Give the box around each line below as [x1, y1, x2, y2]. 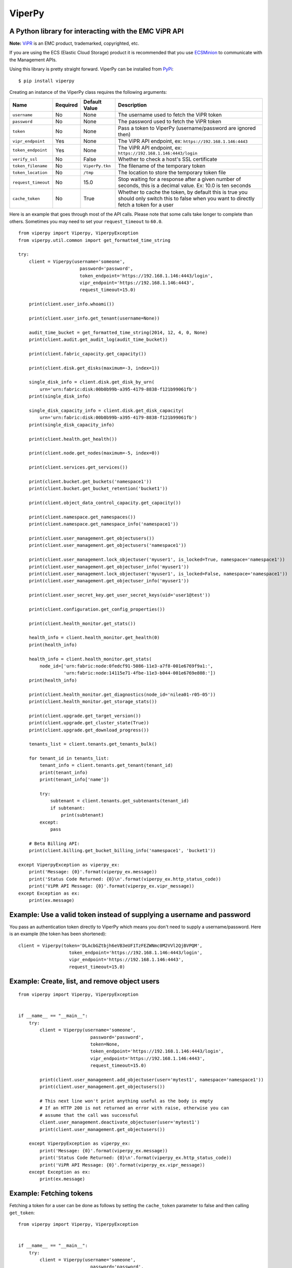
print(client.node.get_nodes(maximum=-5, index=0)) [28, 450, 160, 456]
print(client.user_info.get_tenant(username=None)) [28, 315, 160, 321]
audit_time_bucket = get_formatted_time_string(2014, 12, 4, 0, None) [28, 330, 208, 335]
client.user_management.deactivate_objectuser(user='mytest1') [39, 1119, 200, 1125]
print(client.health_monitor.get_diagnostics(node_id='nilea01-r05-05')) [28, 691, 216, 697]
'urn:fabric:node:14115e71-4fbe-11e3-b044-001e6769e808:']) [63, 670, 216, 676]
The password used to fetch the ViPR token [118, 118, 222, 125]
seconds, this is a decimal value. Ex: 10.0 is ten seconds [118, 182, 252, 189]
